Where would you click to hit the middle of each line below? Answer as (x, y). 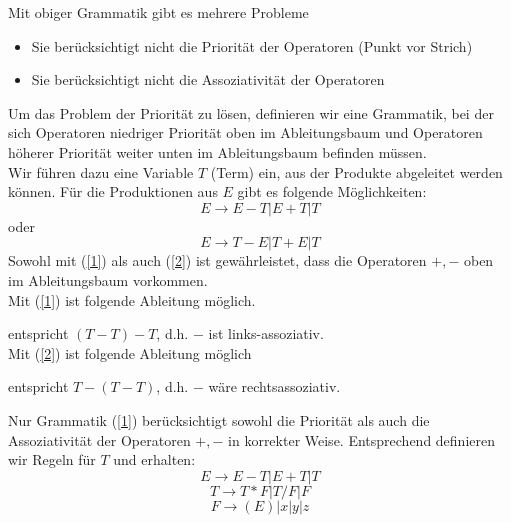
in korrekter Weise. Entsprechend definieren (362, 439)
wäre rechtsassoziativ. (274, 386)
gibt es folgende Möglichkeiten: (332, 191)
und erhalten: (154, 459)
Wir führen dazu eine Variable (101, 171)
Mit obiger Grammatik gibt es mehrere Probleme (158, 12)
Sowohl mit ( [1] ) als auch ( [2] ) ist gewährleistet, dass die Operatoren (217, 260)
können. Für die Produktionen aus (113, 191)
